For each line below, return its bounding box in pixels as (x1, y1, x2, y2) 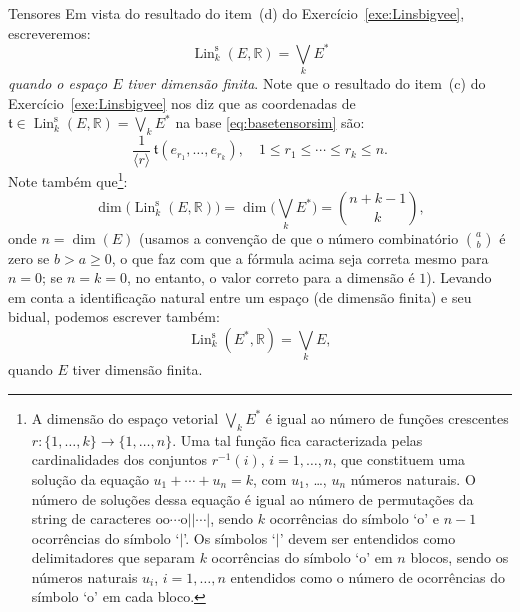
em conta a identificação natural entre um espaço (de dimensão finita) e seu (8, 286, 472, 307)
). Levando (426, 267, 492, 288)
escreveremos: (8, 22, 91, 43)
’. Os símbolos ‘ (183, 527, 276, 548)
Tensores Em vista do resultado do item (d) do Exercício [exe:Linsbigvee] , (8, 3, 465, 23)
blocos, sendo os (410, 547, 509, 568)
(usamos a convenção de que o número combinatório (139, 227, 459, 248)
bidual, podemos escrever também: (8, 306, 220, 327)
